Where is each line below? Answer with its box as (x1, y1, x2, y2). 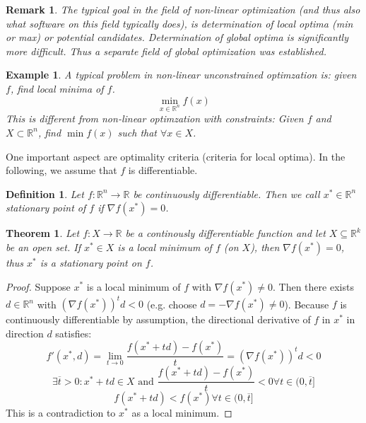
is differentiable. (128, 163, 198, 178)
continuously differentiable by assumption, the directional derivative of (6, 312, 311, 326)
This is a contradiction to (6, 405, 116, 420)
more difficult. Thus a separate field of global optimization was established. (6, 43, 326, 58)
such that (117, 124, 158, 139)
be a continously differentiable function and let (125, 226, 326, 241)
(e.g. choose (146, 296, 197, 311)
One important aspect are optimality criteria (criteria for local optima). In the (6, 149, 346, 163)
